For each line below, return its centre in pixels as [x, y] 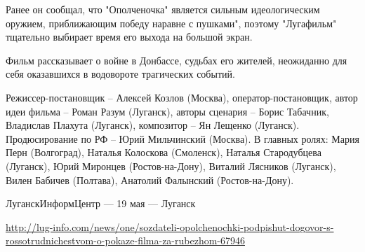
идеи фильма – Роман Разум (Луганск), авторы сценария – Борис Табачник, [167, 111]
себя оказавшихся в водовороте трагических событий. [120, 74]
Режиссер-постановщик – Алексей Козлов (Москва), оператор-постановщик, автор [182, 97]
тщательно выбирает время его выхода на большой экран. [129, 37]
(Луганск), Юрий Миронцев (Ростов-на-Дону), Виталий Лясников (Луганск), [171, 166]
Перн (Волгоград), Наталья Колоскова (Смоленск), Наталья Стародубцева [164, 152]
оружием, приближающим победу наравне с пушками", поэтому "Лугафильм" [171, 23]
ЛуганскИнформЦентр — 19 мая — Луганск [101, 203]
